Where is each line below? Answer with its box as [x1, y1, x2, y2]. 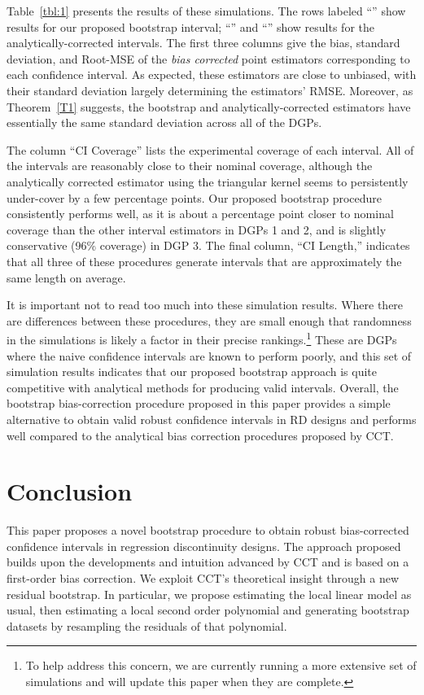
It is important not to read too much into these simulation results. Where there [7, 296, 404, 313]
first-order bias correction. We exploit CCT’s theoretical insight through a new [7, 570, 400, 586]
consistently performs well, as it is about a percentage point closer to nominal [7, 205, 394, 222]
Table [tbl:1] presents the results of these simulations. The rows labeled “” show [7, 2, 406, 19]
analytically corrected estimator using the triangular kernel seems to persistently [7, 173, 409, 190]
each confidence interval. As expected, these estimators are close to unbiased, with [7, 66, 417, 83]
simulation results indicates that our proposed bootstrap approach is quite [7, 363, 377, 380]
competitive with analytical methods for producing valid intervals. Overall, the [7, 378, 399, 396]
